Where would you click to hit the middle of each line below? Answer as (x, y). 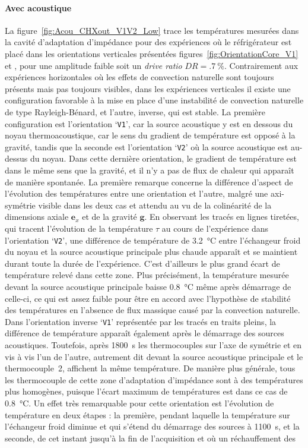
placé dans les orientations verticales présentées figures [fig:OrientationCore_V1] (152, 53)
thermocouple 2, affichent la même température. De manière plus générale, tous (150, 368)
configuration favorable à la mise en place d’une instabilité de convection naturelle (154, 100)
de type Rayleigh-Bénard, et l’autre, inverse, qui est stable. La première (135, 111)
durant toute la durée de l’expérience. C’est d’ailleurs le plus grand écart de (142, 263)
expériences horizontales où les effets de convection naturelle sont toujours (139, 77)
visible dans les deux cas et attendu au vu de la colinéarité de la (155, 205)
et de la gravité (109, 217)
